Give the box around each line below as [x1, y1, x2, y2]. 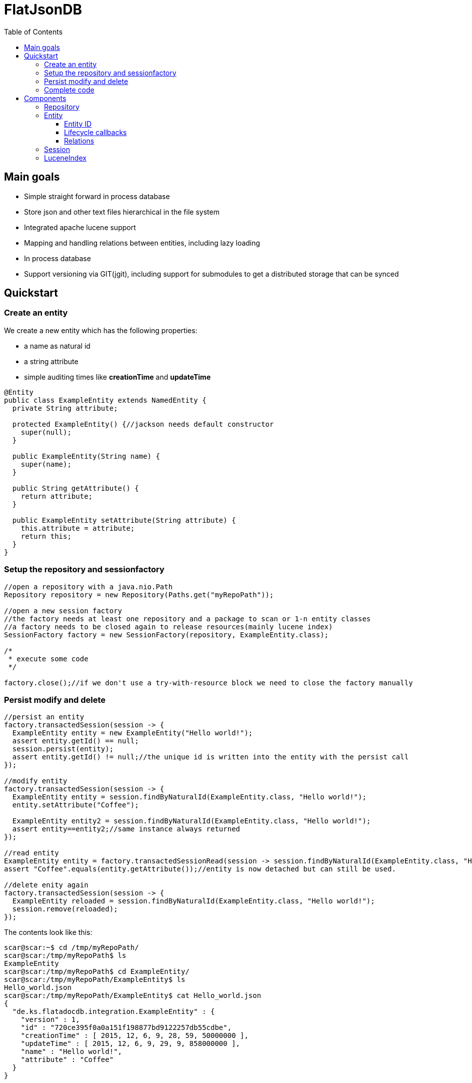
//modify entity [4, 777, 67, 785]
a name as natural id [24, 341, 90, 350]
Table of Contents [4, 27, 63, 36]
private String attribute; [12, 404, 118, 412]
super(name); [20, 460, 71, 468]
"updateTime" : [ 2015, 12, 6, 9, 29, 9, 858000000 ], [20, 1039, 240, 1048]
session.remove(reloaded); [12, 905, 118, 913]
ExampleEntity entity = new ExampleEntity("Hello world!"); [12, 729, 253, 737]
